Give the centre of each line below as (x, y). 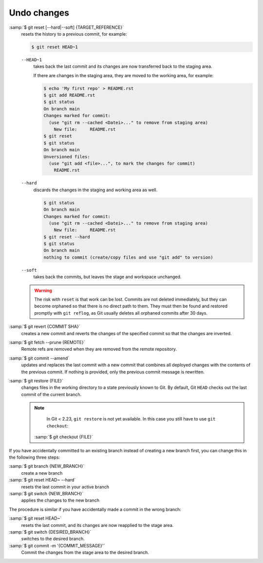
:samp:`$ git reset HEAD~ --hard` (42, 480)
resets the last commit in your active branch (65, 487)
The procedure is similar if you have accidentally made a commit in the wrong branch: (95, 509)
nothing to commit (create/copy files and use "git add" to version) (128, 257)
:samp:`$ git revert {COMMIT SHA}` (45, 326)
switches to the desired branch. (53, 539)
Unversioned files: (67, 157)
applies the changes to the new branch (60, 501)
